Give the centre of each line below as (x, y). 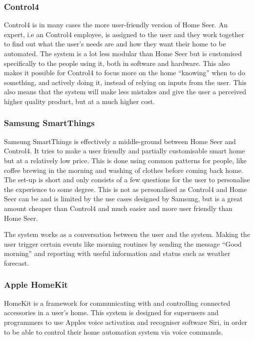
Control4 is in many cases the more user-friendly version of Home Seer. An (116, 25)
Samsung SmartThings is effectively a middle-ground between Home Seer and (120, 141)
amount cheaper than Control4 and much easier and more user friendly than (118, 208)
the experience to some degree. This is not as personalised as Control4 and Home (126, 189)
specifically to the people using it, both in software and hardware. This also (117, 63)
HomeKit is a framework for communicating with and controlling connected (117, 303)
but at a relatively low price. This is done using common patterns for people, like (125, 160)
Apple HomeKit (36, 285)
